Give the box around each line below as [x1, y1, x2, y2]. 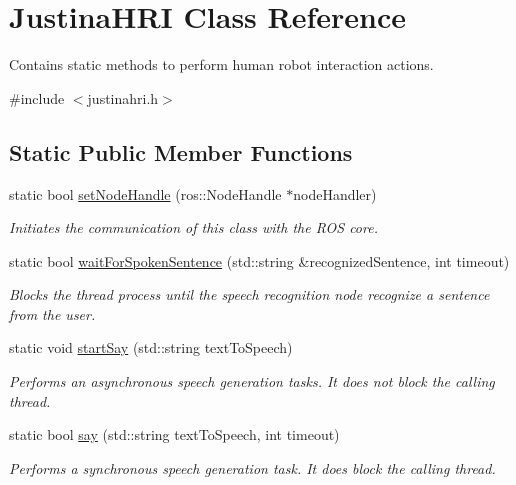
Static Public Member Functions [9, 136, 353, 167]
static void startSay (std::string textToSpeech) [9, 337, 293, 358]
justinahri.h [87, 87, 159, 108]
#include [9, 87, 65, 108]
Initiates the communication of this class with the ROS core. [9, 217, 378, 238]
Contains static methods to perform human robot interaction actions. [9, 54, 434, 75]
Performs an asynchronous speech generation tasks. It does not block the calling [9, 371, 495, 392]
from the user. [9, 303, 96, 324]
